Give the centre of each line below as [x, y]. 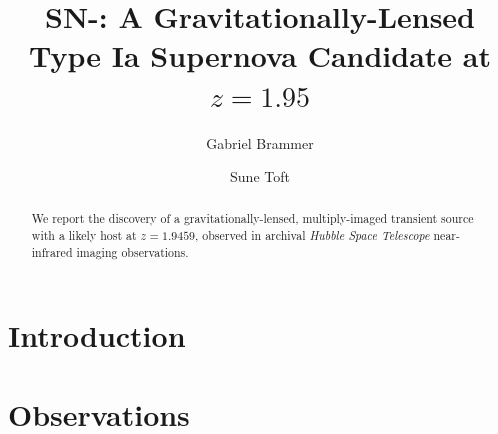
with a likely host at [84, 235]
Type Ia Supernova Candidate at [260, 55]
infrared [52, 251]
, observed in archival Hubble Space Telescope [312, 235]
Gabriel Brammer [260, 142]
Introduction [97, 335]
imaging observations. [132, 251]
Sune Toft [260, 176]
